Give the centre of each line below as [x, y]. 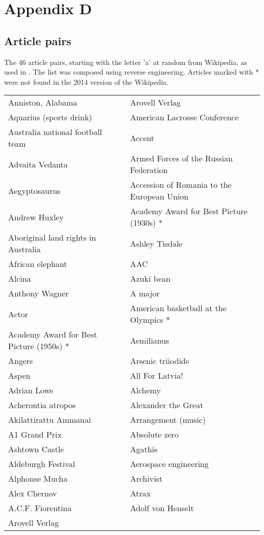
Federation [149, 170]
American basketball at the [178, 308]
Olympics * [150, 320]
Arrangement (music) [168, 420]
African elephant [38, 264]
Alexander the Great [167, 405]
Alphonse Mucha [38, 479]
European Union [159, 196]
